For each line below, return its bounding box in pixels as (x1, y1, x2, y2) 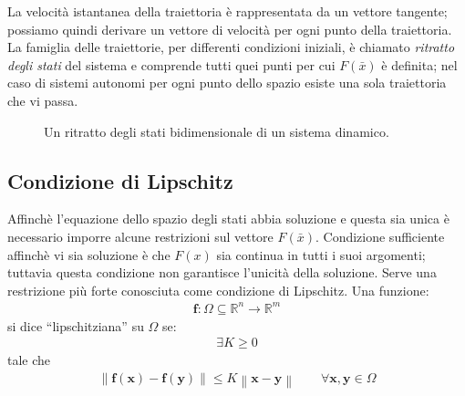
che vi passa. (7, 90, 78, 109)
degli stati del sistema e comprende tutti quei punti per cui (7, 55, 336, 74)
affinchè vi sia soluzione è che (7, 245, 170, 264)
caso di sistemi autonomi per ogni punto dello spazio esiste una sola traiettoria (7, 73, 447, 92)
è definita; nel (381, 55, 458, 74)
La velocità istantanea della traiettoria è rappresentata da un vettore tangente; (7, 2, 448, 20)
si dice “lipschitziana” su (7, 316, 144, 335)
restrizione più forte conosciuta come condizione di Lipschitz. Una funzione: (7, 280, 429, 299)
